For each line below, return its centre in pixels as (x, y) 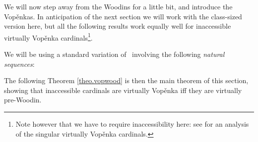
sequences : (19, 64)
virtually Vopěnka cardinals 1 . (48, 37)
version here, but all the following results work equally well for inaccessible (118, 26)
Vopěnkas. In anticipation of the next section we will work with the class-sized (123, 16)
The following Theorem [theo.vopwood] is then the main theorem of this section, (126, 80)
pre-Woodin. (23, 100)
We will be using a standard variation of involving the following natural (114, 54)
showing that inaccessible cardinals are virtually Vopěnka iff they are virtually (123, 90)
